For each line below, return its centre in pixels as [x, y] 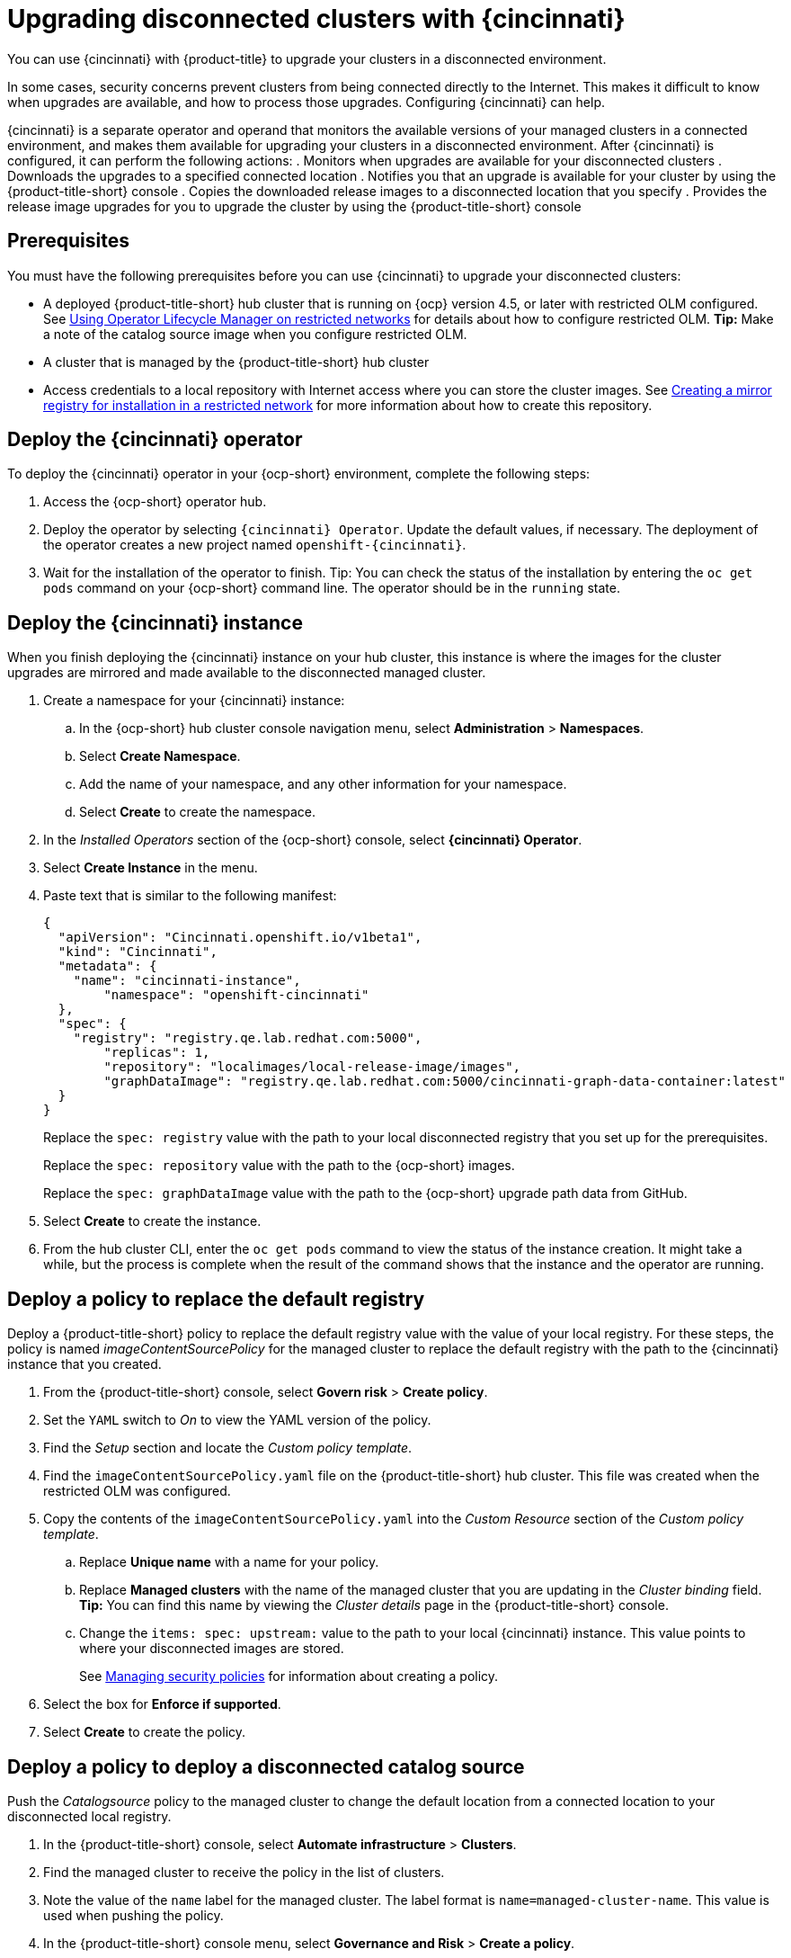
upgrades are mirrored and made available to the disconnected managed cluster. [247, 673]
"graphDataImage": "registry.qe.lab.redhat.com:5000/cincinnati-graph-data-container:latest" [445, 1082]
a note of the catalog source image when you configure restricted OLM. [255, 334]
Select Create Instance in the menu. [151, 868]
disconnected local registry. [89, 1816]
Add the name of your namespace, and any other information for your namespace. [323, 784]
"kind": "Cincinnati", [138, 952]
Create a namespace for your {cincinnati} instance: [194, 701]
